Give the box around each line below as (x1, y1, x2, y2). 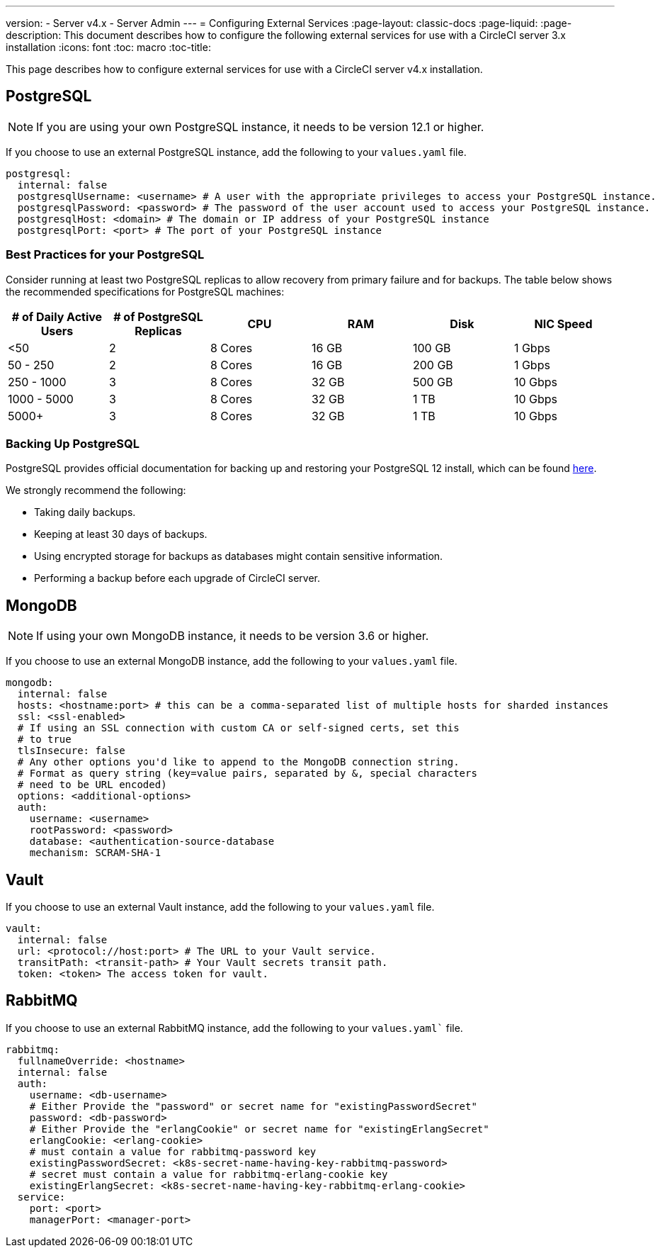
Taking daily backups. (34, 506, 136, 519)
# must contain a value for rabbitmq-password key (29, 1145, 317, 1157)
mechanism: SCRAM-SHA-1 (29, 847, 161, 859)
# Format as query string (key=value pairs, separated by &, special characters (17, 768, 477, 780)
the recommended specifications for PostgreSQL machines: (6, 285, 285, 298)
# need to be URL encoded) (17, 779, 167, 791)
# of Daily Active (11, 309, 103, 324)
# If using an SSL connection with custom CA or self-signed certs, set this (17, 722, 460, 734)
